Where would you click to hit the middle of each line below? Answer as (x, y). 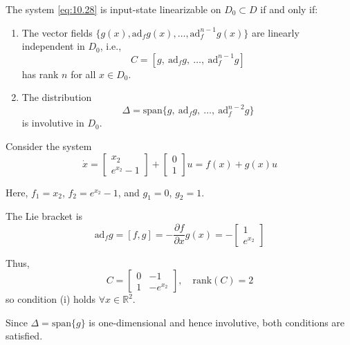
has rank (40, 74)
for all (83, 74)
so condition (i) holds (51, 299)
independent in (53, 46)
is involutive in (53, 123)
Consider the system (49, 146)
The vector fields (57, 32)
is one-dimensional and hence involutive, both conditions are (217, 322)
